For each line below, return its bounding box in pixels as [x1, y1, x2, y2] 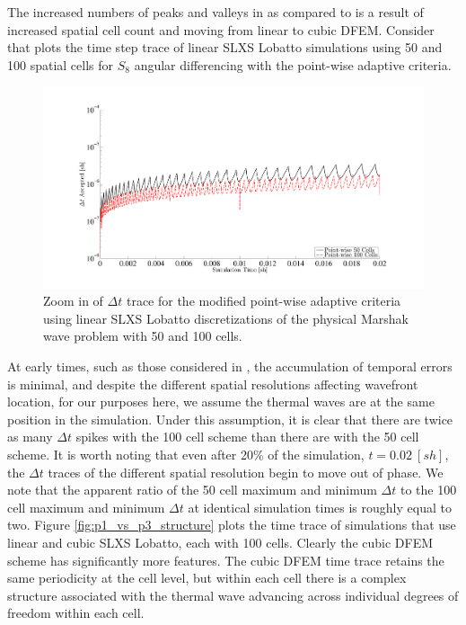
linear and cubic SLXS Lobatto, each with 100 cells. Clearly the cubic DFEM [7, 532, 434, 551]
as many [7, 427, 53, 446]
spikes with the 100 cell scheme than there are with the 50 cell [75, 427, 419, 446]
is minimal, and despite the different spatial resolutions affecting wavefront [7, 374, 418, 393]
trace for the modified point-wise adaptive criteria [126, 291, 401, 310]
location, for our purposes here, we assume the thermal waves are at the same [7, 392, 435, 411]
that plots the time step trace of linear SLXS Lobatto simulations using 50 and [7, 38, 443, 57]
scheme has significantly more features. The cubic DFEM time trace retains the [7, 550, 444, 569]
